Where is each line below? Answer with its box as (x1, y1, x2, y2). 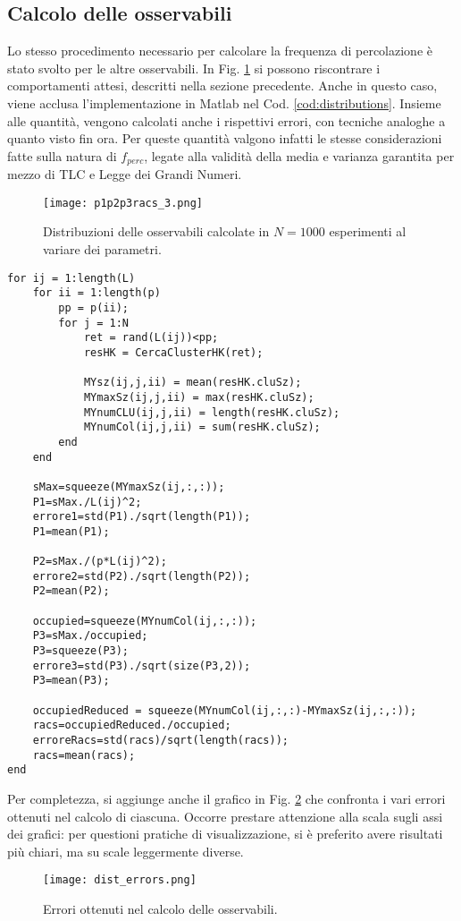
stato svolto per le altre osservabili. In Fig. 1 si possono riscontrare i (7, 58, 381, 77)
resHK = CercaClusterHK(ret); (83, 345, 264, 359)
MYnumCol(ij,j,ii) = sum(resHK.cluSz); (83, 421, 321, 434)
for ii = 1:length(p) (32, 286, 161, 300)
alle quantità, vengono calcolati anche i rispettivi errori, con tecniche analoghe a (7, 111, 446, 130)
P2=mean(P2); (32, 584, 110, 598)
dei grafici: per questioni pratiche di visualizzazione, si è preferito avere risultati (7, 824, 443, 843)
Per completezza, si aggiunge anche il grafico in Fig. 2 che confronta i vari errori (7, 789, 446, 807)
